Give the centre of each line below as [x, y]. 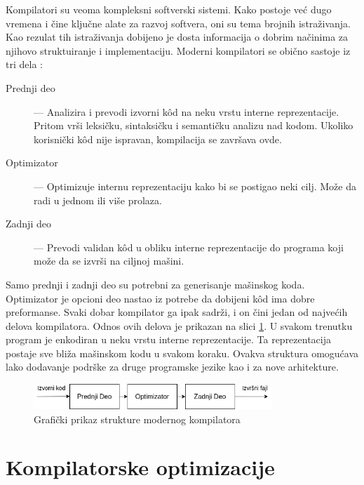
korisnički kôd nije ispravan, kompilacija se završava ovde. [158, 139]
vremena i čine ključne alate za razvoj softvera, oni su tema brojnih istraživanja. [178, 23]
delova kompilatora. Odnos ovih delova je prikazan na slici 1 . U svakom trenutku [179, 325]
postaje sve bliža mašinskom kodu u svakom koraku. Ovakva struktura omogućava [182, 353]
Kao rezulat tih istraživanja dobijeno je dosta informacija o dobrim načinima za [177, 37]
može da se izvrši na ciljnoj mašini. [109, 261]
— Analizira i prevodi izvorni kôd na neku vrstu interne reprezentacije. [187, 111]
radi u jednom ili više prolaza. [98, 200]
